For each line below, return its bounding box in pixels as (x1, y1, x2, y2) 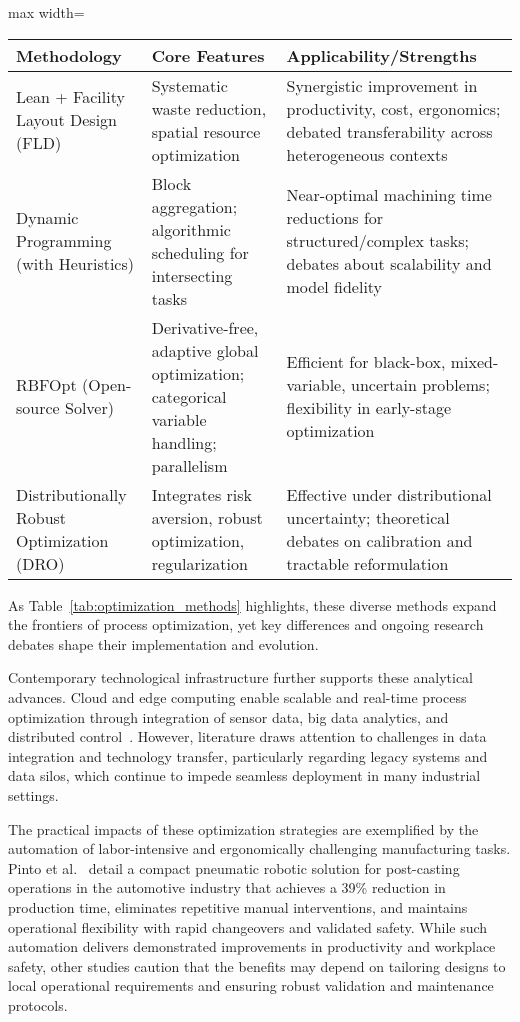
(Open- (82, 373, 132, 397)
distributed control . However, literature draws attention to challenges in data (8, 726, 487, 747)
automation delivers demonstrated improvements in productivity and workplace (8, 936, 496, 957)
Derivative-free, (151, 315, 259, 339)
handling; (151, 430, 217, 454)
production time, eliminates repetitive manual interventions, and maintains (8, 896, 468, 917)
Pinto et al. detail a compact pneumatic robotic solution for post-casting (8, 857, 460, 878)
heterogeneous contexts (286, 142, 448, 166)
